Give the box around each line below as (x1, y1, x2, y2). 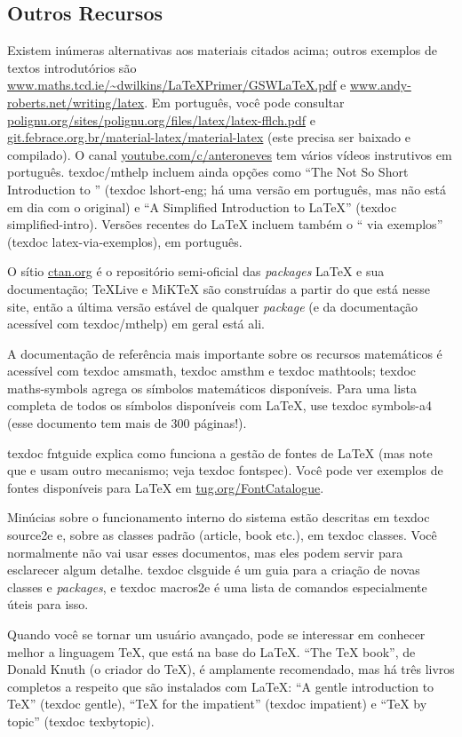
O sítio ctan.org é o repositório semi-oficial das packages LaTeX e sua (7, 262, 385, 281)
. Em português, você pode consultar (144, 92, 345, 111)
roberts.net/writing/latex (7, 92, 145, 111)
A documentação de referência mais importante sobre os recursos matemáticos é (7, 344, 442, 362)
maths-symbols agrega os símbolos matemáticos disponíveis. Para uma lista (7, 378, 418, 397)
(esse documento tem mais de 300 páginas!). (7, 414, 247, 432)
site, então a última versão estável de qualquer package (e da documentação (7, 297, 418, 315)
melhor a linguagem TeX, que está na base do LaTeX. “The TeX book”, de (7, 642, 416, 661)
